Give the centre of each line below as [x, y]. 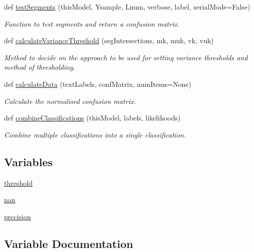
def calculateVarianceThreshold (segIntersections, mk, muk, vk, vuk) [109, 40]
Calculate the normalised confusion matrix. [70, 101]
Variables [29, 161]
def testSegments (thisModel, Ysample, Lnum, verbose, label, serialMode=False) [127, 7]
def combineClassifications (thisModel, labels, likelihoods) [92, 118]
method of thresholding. [40, 67]
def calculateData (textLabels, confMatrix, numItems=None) [98, 84]
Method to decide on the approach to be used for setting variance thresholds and [126, 57]
